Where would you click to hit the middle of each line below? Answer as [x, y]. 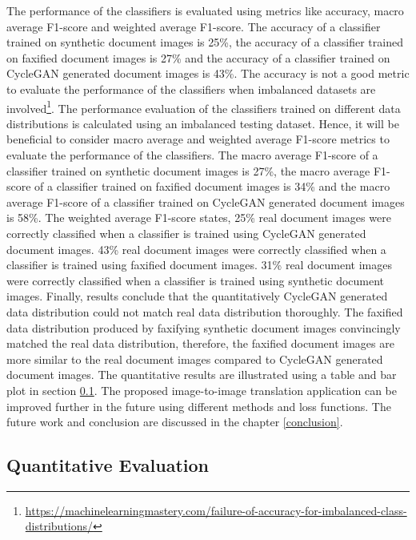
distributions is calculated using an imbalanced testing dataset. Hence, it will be [203, 123]
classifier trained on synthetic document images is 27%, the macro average [188, 170]
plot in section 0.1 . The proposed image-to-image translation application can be [202, 390]
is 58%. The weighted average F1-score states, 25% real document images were [199, 218]
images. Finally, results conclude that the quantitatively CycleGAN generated [197, 296]
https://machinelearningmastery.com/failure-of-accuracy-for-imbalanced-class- [216, 510]
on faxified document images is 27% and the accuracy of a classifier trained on [198, 57]
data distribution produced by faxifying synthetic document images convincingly [204, 327]
